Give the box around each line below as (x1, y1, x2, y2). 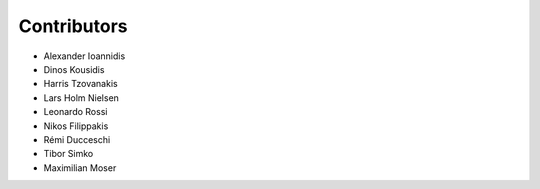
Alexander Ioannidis (43, 50, 126, 62)
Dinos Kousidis (43, 63, 105, 75)
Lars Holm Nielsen (43, 91, 120, 104)
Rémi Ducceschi (43, 133, 111, 145)
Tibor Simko (43, 148, 94, 160)
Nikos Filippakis (43, 120, 109, 132)
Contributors (18, 15, 129, 37)
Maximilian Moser (43, 161, 117, 174)
